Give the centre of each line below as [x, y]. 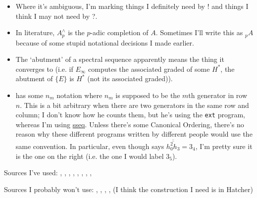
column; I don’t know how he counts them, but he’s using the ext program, [130, 115]
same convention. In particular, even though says [90, 146]
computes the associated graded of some [149, 69]
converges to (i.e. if [44, 69]
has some [29, 95]
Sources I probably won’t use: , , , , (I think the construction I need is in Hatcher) [128, 189]
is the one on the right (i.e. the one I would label [90, 156]
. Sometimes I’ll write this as [199, 32]
